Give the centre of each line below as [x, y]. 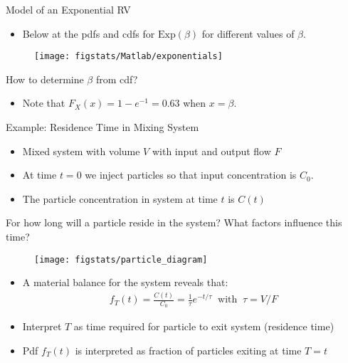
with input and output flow [211, 151]
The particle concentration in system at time [120, 198]
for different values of [248, 33]
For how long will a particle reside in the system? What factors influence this [174, 222]
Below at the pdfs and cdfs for [89, 33]
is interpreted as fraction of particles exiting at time [188, 351]
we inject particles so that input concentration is [191, 175]
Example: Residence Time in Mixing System [102, 127]
